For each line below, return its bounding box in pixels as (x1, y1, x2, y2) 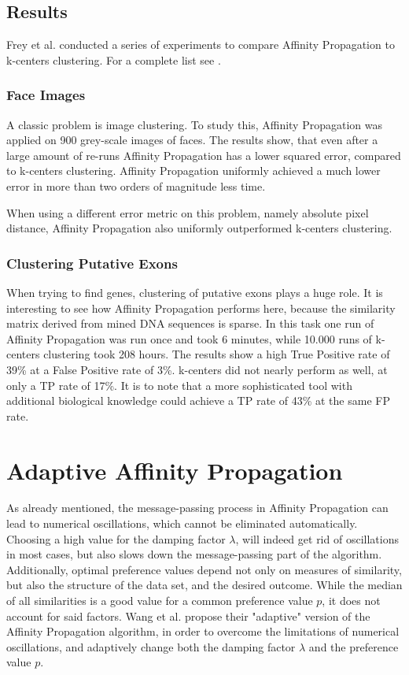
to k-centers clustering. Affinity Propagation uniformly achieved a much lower (6, 162, 381, 179)
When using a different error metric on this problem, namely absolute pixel (6, 204, 369, 221)
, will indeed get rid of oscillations (235, 530, 399, 547)
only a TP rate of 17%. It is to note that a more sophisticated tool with (6, 376, 352, 393)
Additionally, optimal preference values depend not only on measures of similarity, (6, 561, 402, 577)
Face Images (6, 85, 86, 105)
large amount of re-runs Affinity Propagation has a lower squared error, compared (6, 146, 401, 163)
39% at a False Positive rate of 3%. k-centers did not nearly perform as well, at (6, 361, 388, 377)
